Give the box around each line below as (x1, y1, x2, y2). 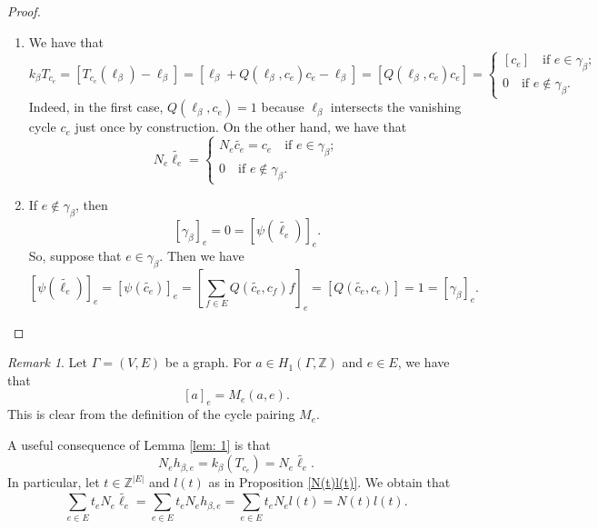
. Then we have (159, 245, 244, 264)
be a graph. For (164, 353, 252, 372)
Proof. (7, 2, 41, 20)
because (261, 97, 304, 116)
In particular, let (7, 473, 100, 492)
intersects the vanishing (330, 97, 462, 116)
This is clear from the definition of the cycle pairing (7, 404, 295, 424)
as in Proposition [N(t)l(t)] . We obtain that (208, 473, 451, 492)
